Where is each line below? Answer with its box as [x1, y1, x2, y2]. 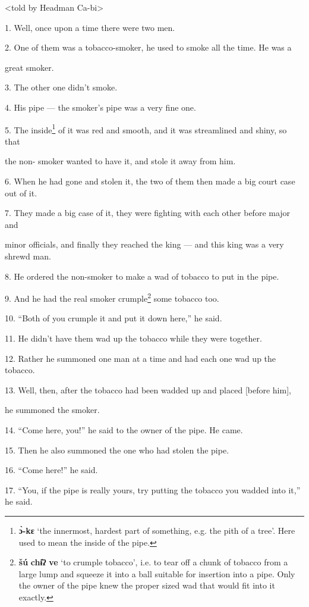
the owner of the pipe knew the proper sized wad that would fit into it [18, 579, 275, 592]
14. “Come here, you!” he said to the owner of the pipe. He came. [5, 423, 243, 436]
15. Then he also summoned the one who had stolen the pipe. [5, 443, 229, 456]
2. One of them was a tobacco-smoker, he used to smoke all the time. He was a [5, 41, 292, 54]
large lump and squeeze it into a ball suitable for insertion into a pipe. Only [18, 567, 295, 580]
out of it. [5, 186, 37, 199]
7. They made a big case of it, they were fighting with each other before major [5, 206, 291, 219]
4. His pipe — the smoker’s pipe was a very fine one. [5, 101, 196, 113]
